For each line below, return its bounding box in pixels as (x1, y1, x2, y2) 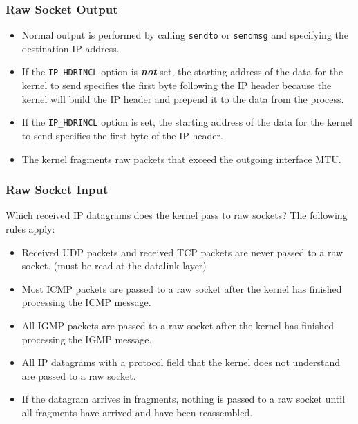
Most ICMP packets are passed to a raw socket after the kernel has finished (21, 281, 342, 296)
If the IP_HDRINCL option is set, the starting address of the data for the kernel (21, 115, 352, 129)
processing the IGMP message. (21, 331, 152, 346)
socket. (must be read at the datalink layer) (21, 258, 207, 273)
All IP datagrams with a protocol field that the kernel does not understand (21, 355, 341, 369)
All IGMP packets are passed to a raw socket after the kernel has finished (21, 318, 334, 332)
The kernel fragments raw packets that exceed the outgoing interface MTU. (21, 151, 341, 166)
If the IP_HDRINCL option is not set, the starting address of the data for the (21, 64, 343, 79)
